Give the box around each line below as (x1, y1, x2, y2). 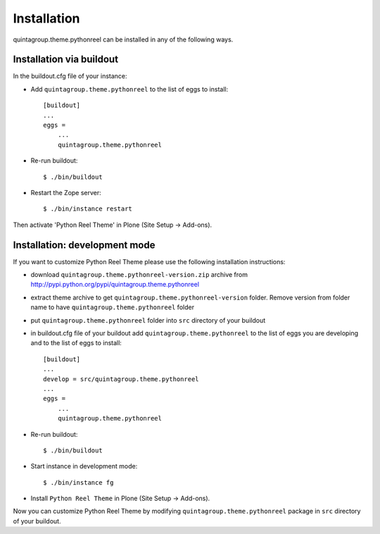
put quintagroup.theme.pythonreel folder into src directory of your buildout (30, 316, 266, 324)
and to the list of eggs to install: (30, 339, 122, 347)
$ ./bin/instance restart (43, 205, 133, 213)
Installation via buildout (13, 54, 119, 66)
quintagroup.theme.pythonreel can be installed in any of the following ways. (13, 35, 234, 44)
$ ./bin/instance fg (43, 478, 114, 486)
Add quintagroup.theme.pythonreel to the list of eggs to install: (30, 85, 229, 93)
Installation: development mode (13, 239, 156, 251)
